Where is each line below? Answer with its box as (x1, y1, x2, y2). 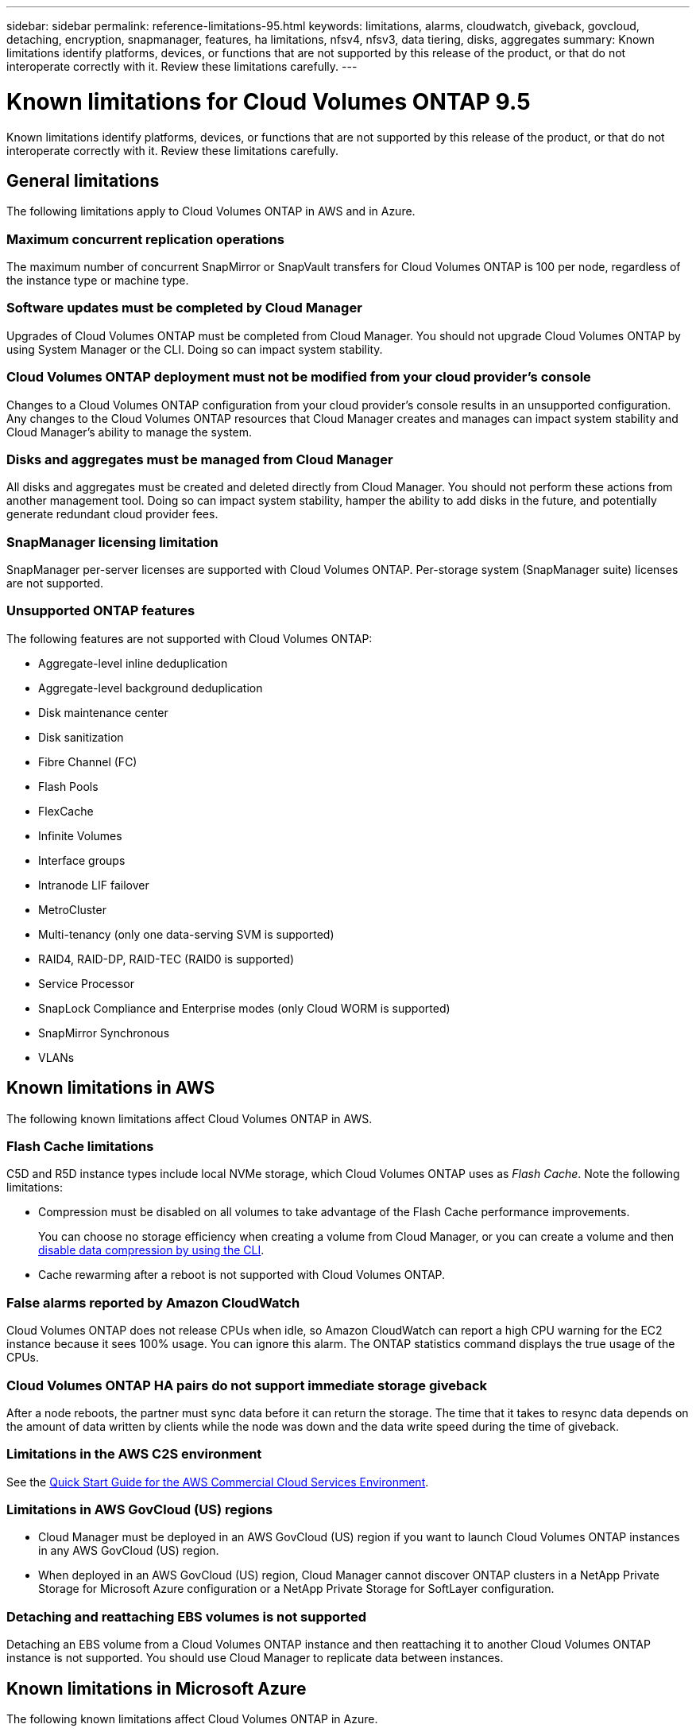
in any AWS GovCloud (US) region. (38, 1544, 219, 1558)
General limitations (6, 170, 160, 191)
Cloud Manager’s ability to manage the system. (6, 424, 253, 439)
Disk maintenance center (38, 705, 168, 719)
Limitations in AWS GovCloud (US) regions (6, 1501, 273, 1518)
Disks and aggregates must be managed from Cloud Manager (6, 451, 393, 467)
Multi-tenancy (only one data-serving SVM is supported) (38, 927, 334, 941)
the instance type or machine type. (6, 273, 189, 288)
